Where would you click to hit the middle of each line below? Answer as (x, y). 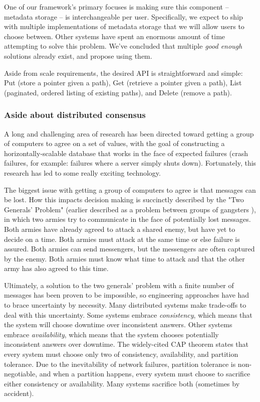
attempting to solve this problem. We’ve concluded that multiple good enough (123, 46)
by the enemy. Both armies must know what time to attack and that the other (124, 258)
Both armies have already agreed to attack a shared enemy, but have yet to (120, 229)
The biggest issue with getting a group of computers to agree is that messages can (130, 189)
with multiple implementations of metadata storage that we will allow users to (124, 26)
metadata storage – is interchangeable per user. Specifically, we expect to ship (123, 16)
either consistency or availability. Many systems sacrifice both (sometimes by (122, 383)
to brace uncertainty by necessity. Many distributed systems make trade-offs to (125, 305)
